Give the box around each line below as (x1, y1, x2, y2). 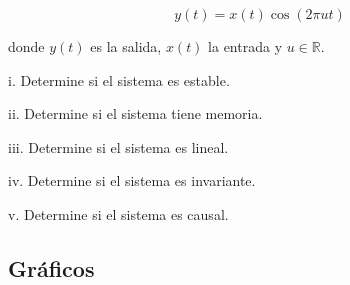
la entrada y (208, 36, 283, 56)
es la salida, (90, 36, 162, 56)
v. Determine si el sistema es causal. (8, 203, 229, 224)
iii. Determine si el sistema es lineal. (8, 136, 229, 157)
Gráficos (8, 252, 95, 283)
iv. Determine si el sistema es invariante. (8, 170, 256, 191)
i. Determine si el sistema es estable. (8, 69, 230, 90)
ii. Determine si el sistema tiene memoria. (8, 103, 263, 124)
